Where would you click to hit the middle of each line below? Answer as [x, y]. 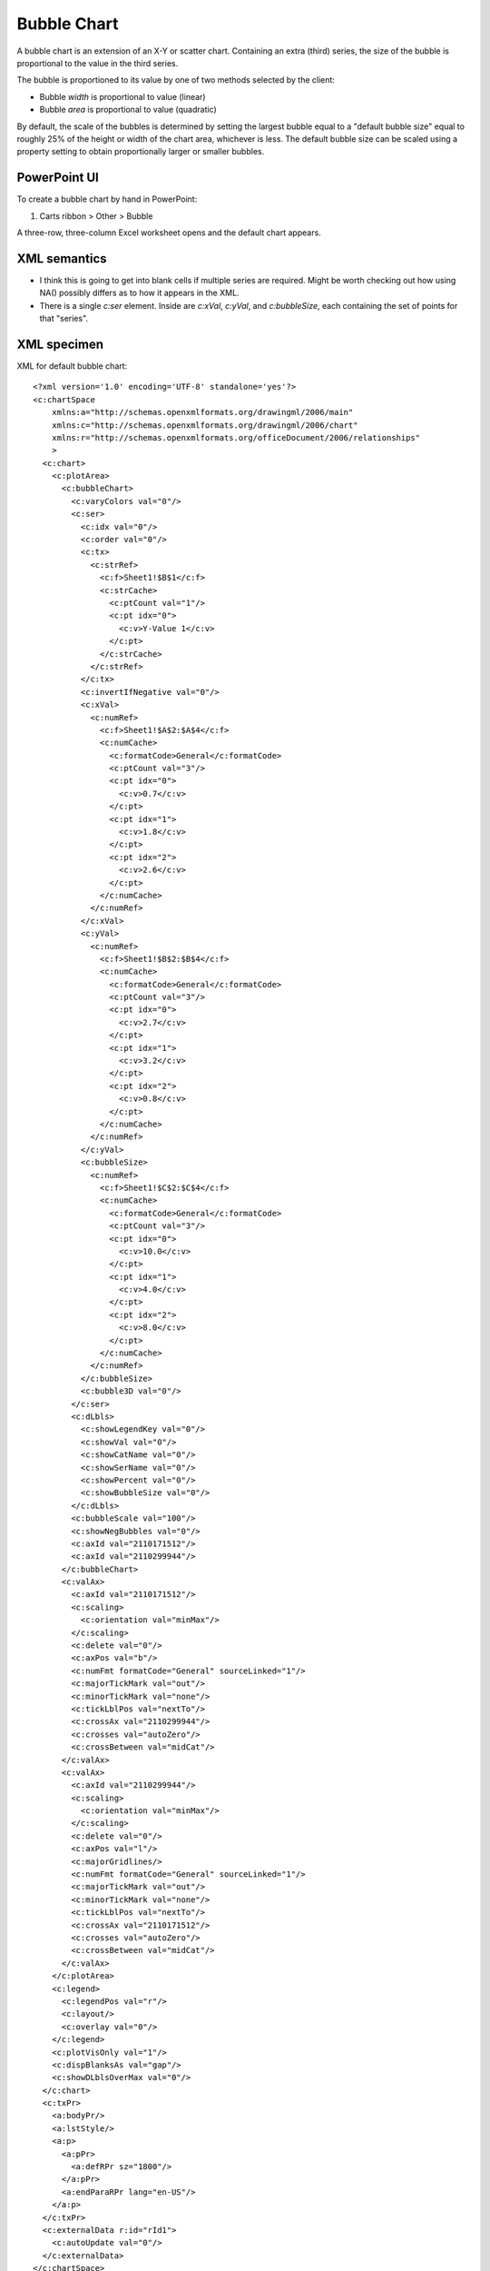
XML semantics [62, 258]
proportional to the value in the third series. [98, 63]
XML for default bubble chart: [72, 366]
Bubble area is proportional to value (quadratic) [128, 110]
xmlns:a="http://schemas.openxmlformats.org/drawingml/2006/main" [202, 412]
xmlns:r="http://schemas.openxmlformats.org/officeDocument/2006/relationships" [236, 437]
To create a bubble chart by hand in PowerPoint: [107, 199]
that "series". [64, 319]
